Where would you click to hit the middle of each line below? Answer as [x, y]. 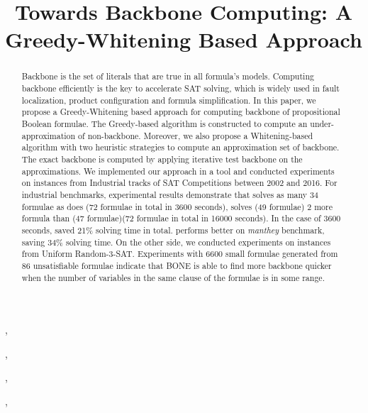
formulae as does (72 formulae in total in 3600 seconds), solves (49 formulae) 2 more [177, 206]
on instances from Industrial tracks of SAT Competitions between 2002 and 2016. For [179, 183]
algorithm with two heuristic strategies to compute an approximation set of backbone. [180, 147]
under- [322, 123]
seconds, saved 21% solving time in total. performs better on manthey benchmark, [173, 230]
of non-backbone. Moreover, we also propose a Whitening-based [196, 135]
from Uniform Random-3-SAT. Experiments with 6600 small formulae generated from [180, 254]
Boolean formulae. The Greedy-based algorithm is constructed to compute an [165, 123]
